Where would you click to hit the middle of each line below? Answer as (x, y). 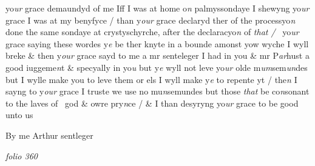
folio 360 (22, 155)
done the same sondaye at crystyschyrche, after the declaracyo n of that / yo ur (152, 32)
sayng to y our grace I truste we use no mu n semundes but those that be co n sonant (157, 91)
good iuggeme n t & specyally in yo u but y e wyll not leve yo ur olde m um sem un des (157, 67)
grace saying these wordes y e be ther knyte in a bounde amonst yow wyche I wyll (157, 43)
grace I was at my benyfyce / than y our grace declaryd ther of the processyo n (151, 20)
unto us (19, 115)
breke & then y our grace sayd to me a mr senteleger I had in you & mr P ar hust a (157, 55)
